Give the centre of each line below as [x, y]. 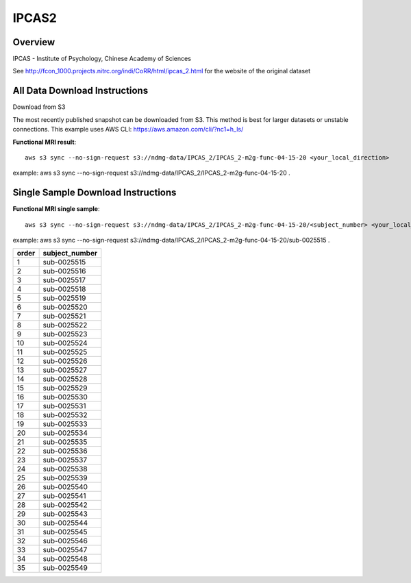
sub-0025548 [65, 559]
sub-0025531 [64, 406]
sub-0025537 [65, 460]
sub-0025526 [65, 361]
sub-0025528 [65, 379]
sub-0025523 [65, 334]
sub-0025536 [65, 451]
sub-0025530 [65, 397]
